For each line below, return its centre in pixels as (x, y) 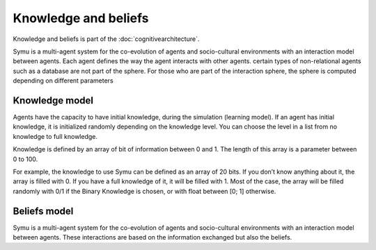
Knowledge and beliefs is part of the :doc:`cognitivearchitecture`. (106, 39)
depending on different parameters (63, 81)
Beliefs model (43, 211)
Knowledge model (53, 100)
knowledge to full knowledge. (55, 136)
